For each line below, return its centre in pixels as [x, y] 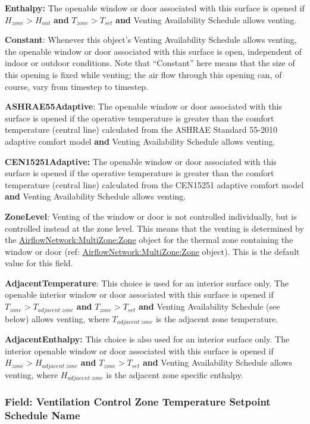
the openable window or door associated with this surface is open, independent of [153, 51]
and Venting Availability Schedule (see [209, 306]
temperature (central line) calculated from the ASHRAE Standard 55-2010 [141, 130]
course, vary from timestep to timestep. [77, 86]
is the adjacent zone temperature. [217, 318]
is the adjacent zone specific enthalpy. [175, 374]
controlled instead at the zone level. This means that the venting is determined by [154, 228]
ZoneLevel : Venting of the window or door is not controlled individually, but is [151, 216]
